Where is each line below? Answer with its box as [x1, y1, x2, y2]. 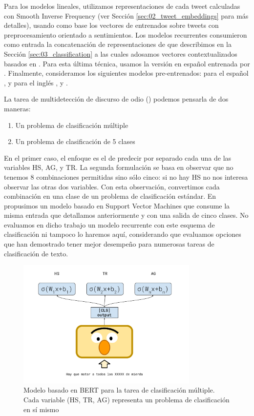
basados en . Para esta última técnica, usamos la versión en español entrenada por [4, 58, 250, 68]
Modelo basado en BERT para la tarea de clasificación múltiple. [23, 385, 215, 395]
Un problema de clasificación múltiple [15, 120, 128, 130]
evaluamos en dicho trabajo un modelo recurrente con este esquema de [4, 219, 215, 229]
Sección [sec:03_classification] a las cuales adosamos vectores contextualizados [4, 48, 237, 59]
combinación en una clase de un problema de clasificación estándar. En [4, 191, 216, 201]
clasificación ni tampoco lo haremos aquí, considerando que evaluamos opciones [4, 229, 241, 239]
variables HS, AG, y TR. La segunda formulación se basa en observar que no [4, 162, 233, 172]
